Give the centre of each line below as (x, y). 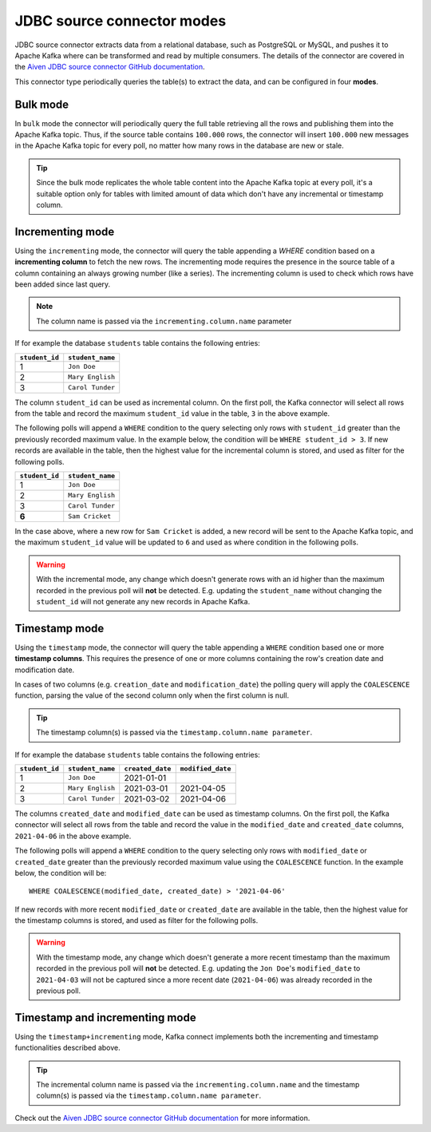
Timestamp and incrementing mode (105, 1017)
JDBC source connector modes (121, 21)
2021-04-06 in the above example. (73, 836)
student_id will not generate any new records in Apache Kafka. (143, 601)
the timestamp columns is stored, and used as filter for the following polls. (136, 920)
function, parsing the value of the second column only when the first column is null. (152, 695)
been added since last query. (63, 284)
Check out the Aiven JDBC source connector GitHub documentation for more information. (162, 1118)
